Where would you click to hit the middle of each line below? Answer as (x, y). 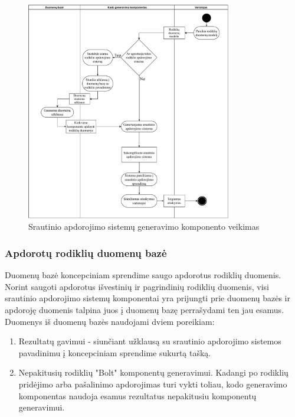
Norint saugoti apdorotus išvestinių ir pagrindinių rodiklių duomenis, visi (137, 286)
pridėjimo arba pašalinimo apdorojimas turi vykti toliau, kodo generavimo (153, 384)
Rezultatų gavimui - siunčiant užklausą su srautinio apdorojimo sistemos (150, 341)
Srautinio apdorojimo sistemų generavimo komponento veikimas (144, 227)
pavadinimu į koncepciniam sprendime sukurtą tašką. (115, 352)
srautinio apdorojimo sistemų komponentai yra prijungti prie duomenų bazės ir (147, 298)
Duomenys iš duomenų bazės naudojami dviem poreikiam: (110, 321)
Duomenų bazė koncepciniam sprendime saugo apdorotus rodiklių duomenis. (143, 275)
